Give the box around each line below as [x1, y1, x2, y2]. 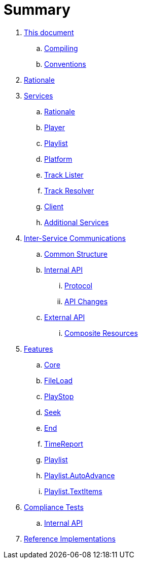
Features [24, 344, 53, 353]
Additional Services [44, 217, 109, 227]
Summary [4, 1, 70, 18]
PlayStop [44, 391, 74, 401]
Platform [44, 154, 73, 163]
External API [44, 312, 85, 322]
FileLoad [44, 376, 73, 385]
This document [24, 28, 74, 37]
